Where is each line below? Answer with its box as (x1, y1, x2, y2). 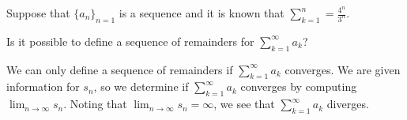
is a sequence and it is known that (119, 5, 285, 21)
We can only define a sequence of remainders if (6, 61, 233, 77)
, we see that (213, 96, 275, 112)
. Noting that (63, 96, 127, 112)
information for (6, 78, 80, 95)
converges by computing (240, 78, 357, 95)
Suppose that (6, 5, 70, 21)
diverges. (326, 96, 369, 112)
